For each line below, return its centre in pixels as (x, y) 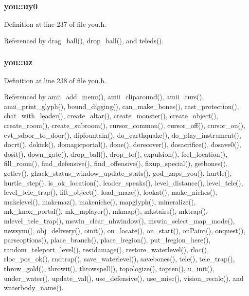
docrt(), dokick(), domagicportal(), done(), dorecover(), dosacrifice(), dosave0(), (123, 144)
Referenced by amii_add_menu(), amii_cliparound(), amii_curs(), (104, 97)
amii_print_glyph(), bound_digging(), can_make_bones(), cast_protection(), (122, 106)
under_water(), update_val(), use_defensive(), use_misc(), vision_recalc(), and (124, 278)
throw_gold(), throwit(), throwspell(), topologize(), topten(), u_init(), (109, 268)
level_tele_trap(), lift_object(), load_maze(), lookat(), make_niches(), (111, 192)
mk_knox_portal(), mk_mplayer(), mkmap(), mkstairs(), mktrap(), (106, 211)
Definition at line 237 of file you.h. (55, 24)
